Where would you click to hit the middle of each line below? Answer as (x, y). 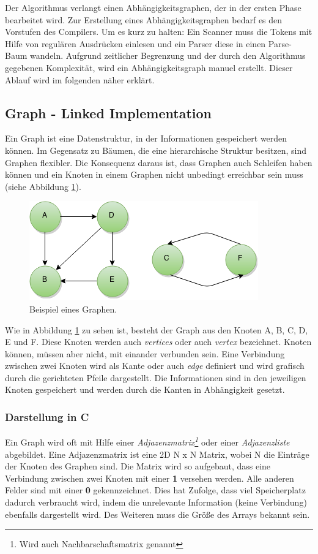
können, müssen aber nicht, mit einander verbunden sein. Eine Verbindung (145, 353)
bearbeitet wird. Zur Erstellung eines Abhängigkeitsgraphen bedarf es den (144, 19)
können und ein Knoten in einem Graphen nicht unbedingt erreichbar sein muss (154, 174)
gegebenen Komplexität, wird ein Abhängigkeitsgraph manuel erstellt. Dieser (149, 67)
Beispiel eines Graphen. (73, 309)
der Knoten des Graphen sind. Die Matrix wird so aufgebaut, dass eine (138, 466)
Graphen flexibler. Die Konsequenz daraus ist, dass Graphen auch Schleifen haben (159, 162)
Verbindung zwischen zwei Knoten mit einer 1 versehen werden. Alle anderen (150, 478)
